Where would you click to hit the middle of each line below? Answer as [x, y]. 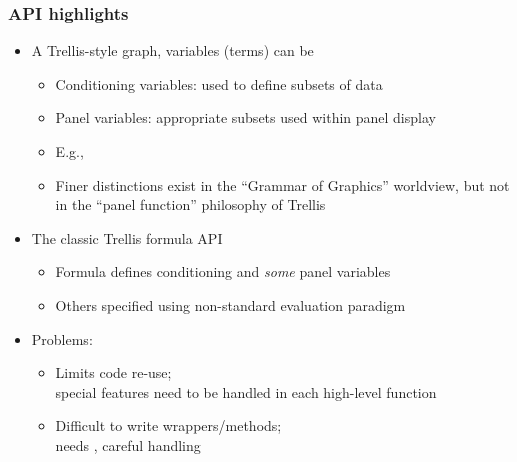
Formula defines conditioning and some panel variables [223, 271]
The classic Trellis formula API [127, 237]
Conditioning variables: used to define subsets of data [219, 83]
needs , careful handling [128, 444]
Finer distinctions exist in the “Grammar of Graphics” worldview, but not [282, 184]
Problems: [62, 338]
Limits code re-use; [113, 372]
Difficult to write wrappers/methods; [168, 425]
